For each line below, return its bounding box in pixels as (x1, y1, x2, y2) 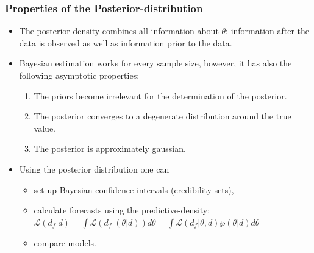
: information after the (226, 24, 310, 37)
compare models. (34, 236, 96, 249)
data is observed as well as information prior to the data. (19, 36, 232, 49)
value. (34, 121, 55, 134)
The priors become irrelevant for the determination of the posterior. (34, 89, 287, 102)
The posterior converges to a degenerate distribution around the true (34, 110, 291, 123)
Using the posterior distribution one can (19, 162, 169, 175)
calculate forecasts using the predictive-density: (34, 204, 210, 216)
